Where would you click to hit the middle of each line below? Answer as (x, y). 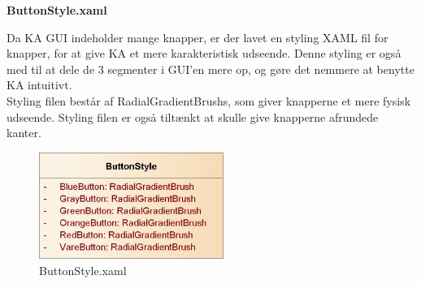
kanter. (24, 133)
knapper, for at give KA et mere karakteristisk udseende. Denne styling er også (204, 53)
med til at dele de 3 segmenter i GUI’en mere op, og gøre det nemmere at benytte (210, 69)
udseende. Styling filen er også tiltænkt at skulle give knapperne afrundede (193, 116)
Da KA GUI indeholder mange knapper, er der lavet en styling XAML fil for (197, 37)
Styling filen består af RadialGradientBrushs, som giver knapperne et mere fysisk (209, 100)
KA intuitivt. (39, 85)
